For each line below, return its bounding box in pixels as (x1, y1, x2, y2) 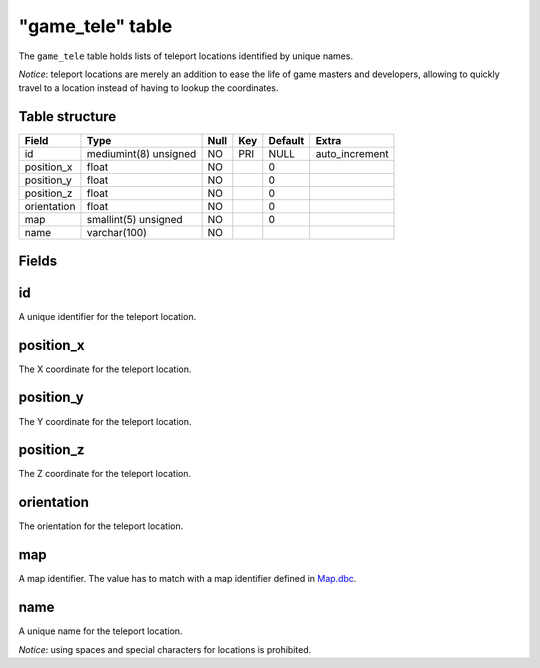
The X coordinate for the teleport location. (18, 363, 192, 375)
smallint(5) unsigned (86, 213, 184, 227)
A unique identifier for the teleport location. (18, 310, 197, 322)
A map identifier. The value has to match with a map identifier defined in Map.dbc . (18, 573, 357, 585)
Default (268, 134, 305, 148)
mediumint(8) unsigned (86, 147, 197, 161)
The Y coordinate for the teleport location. (18, 415, 192, 427)
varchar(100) (86, 226, 147, 240)
